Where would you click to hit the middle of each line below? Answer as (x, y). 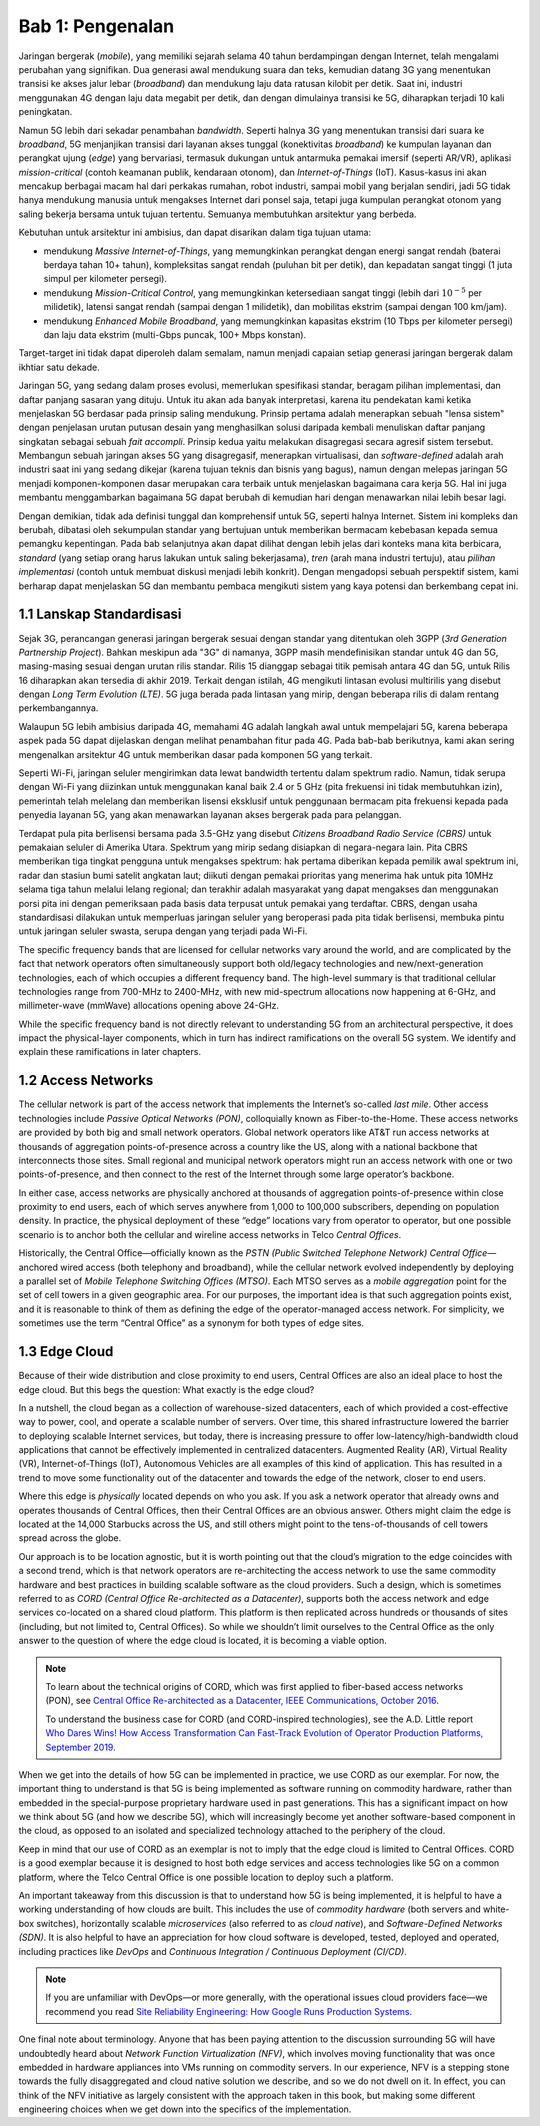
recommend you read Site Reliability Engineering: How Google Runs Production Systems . (229, 2011)
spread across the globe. (70, 1538)
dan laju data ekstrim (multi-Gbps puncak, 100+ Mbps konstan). (175, 334)
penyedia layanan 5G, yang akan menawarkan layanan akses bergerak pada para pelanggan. (210, 815)
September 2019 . (80, 1747)
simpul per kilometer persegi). (105, 279)
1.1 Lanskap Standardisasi (100, 614)
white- (496, 1909)
